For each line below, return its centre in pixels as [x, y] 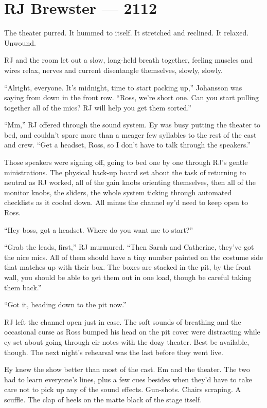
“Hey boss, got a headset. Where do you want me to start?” [99, 229]
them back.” [23, 287]
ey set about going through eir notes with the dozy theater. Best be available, [127, 341]
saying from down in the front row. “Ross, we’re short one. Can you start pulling [132, 97]
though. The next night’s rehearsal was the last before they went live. [114, 352]
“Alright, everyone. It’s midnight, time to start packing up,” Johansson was [123, 87]
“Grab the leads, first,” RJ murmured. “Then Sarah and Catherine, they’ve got [129, 247]
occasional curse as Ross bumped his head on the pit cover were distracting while [132, 332]
